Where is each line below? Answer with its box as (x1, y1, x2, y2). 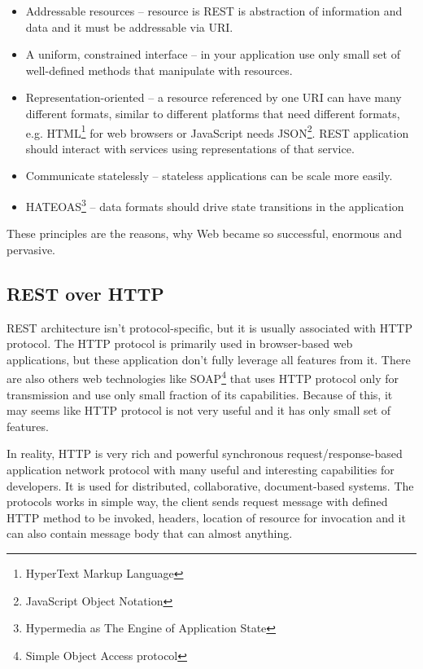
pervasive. (7, 240, 56, 257)
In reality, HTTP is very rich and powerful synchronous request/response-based (7, 445, 403, 462)
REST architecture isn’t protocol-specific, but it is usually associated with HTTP (7, 319, 412, 336)
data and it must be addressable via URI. (25, 18, 233, 35)
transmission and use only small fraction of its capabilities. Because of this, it (7, 385, 393, 403)
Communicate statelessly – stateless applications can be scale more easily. (25, 167, 393, 184)
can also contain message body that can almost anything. (7, 525, 293, 542)
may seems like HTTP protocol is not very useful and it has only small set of (7, 402, 391, 419)
